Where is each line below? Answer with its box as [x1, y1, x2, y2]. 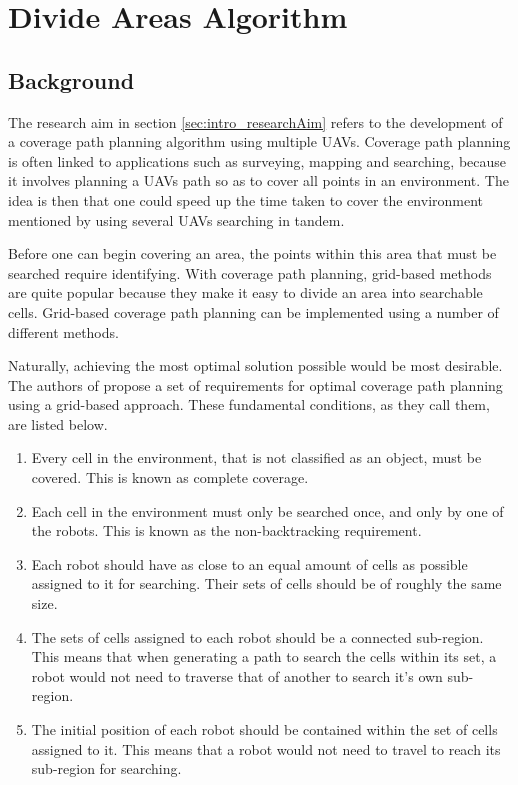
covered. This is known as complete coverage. [31, 467, 309, 488]
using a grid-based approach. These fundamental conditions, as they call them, [8, 394, 490, 415]
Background [8, 64, 135, 95]
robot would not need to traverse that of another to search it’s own [31, 665, 443, 686]
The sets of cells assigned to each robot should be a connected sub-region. [31, 626, 484, 647]
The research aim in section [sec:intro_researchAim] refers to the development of [8, 111, 503, 132]
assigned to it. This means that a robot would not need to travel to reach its [31, 738, 501, 759]
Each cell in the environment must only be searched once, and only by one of [31, 500, 504, 521]
